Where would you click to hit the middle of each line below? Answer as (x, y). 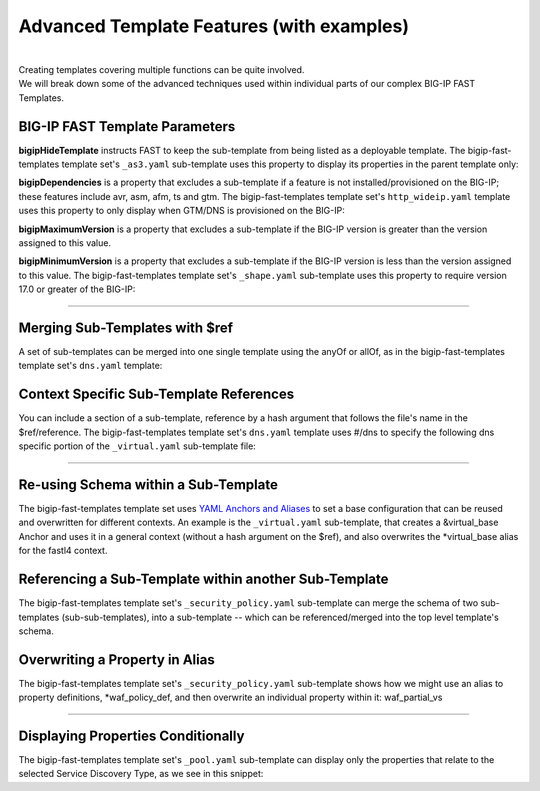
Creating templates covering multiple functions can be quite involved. (161, 69)
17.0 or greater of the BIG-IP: (77, 289)
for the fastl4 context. (63, 551)
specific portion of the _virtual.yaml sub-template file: (137, 446)
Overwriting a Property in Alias (116, 659)
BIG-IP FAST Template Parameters (127, 126)
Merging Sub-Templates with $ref (126, 327)
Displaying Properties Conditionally (131, 736)
